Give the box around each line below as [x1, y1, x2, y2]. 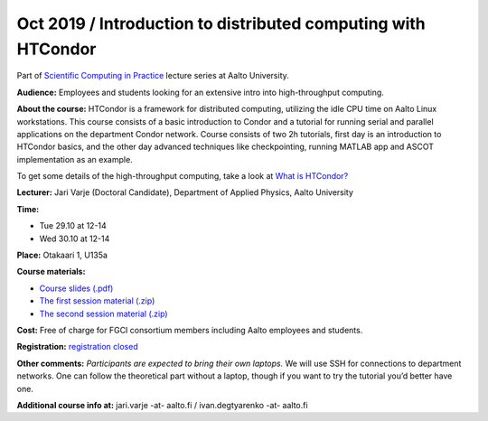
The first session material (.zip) [39, 295, 155, 306]
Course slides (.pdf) [39, 283, 114, 294]
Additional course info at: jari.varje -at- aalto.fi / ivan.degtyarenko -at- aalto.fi [16, 399, 308, 410]
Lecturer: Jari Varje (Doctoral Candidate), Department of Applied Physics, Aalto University [16, 187, 354, 198]
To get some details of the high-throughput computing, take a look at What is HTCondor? [16, 171, 349, 182]
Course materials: [16, 267, 86, 277]
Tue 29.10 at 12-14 [39, 220, 108, 231]
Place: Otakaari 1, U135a [16, 249, 108, 261]
